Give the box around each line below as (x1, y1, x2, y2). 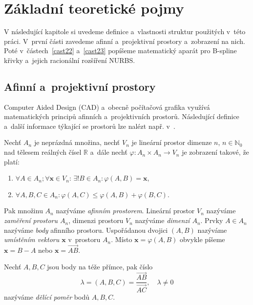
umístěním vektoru (4, 234, 60, 244)
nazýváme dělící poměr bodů (4, 291, 89, 302)
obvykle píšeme (179, 234, 225, 244)
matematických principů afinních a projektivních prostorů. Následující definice (4, 111, 239, 122)
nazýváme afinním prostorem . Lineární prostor (56, 205, 195, 216)
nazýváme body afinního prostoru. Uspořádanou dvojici (4, 224, 168, 235)
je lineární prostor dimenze (131, 137, 212, 147)
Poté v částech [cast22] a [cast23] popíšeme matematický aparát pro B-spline (4, 45, 237, 56)
